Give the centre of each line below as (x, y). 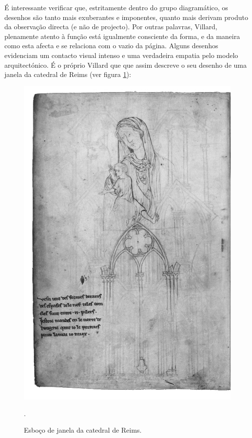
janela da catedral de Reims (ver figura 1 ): (68, 74)
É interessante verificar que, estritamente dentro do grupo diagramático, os (116, 7)
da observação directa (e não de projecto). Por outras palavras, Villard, (111, 27)
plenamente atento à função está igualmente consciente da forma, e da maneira (122, 36)
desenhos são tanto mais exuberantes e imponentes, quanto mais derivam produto (126, 17)
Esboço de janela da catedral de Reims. (83, 429)
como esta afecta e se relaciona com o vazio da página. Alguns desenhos (111, 46)
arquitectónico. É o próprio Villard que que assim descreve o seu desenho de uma (126, 65)
